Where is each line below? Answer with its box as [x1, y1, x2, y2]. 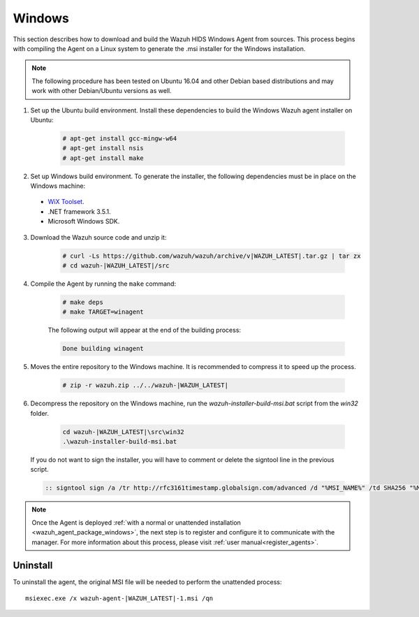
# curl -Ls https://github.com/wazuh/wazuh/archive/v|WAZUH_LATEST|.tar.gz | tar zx [62, 252, 361, 260]
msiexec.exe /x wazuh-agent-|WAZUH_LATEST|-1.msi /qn [25, 594, 213, 602]
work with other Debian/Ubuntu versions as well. [31, 87, 172, 95]
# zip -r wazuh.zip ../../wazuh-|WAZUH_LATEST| [62, 382, 228, 389]
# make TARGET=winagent [62, 308, 145, 316]
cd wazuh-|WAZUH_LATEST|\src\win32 [62, 428, 184, 436]
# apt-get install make [62, 154, 145, 162]
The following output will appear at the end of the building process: [47, 326, 241, 335]
